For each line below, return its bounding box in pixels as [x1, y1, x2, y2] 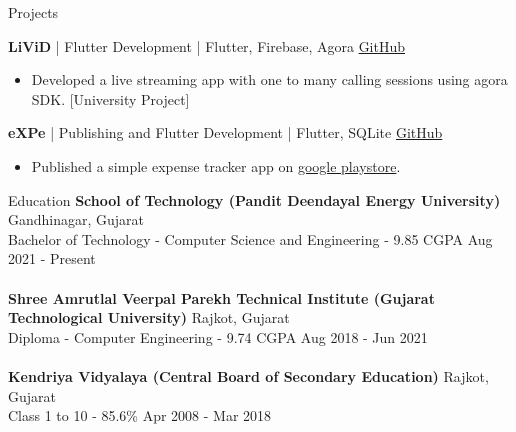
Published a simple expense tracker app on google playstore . [31, 155, 401, 176]
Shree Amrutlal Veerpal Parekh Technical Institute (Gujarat [8, 287, 435, 308]
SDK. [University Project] [31, 88, 190, 109]
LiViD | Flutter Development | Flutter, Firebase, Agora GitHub [8, 35, 406, 56]
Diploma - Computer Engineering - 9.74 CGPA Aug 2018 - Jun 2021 [8, 326, 428, 347]
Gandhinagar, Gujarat [8, 209, 145, 230]
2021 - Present [8, 248, 96, 269]
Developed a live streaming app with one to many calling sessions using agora [31, 69, 508, 90]
